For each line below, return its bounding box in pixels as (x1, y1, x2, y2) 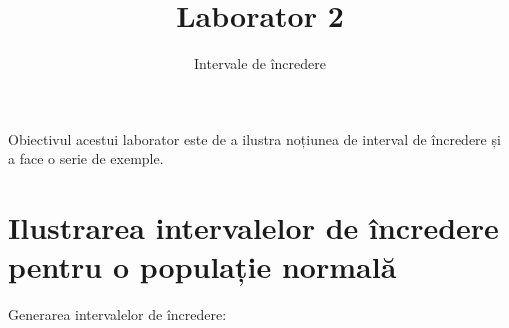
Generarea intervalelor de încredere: (8, 304, 227, 325)
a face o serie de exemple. (8, 148, 164, 169)
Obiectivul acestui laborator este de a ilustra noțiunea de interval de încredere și (8, 128, 501, 149)
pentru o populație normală (8, 246, 397, 287)
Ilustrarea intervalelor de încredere (8, 207, 499, 248)
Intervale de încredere (194, 53, 326, 74)
